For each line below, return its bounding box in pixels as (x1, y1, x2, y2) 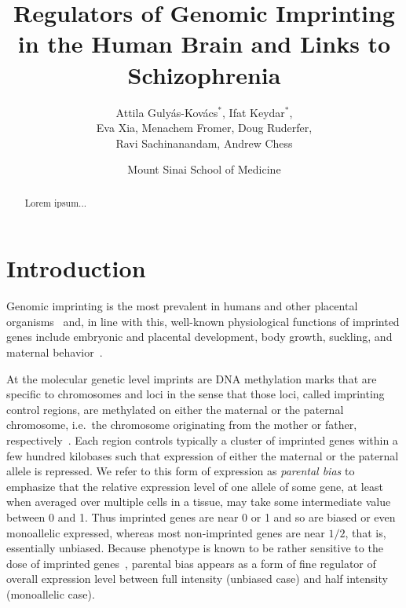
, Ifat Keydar (222, 104, 285, 120)
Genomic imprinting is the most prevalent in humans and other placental (6, 298, 358, 314)
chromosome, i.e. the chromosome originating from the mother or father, (6, 416, 357, 433)
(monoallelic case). (6, 585, 95, 602)
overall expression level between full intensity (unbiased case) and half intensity (6, 570, 388, 587)
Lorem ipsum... (24, 196, 87, 209)
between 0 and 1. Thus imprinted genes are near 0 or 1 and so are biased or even (6, 508, 396, 525)
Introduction (6, 252, 146, 284)
